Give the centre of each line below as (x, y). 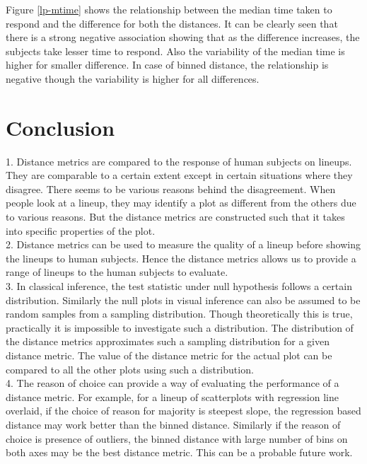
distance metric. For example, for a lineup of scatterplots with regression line (172, 396)
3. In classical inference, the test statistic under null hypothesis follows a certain (179, 286)
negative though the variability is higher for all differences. (133, 78)
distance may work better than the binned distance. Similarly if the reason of (173, 424)
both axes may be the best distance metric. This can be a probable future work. (179, 452)
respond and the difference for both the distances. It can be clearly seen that (172, 23)
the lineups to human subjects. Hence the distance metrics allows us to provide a (181, 258)
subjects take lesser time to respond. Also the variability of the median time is (175, 51)
